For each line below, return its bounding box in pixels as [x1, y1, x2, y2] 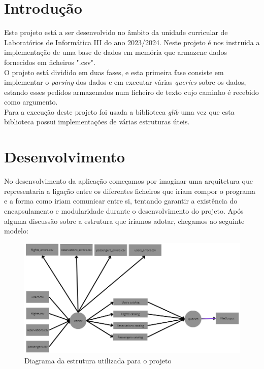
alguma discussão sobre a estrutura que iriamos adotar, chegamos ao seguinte [4, 215, 245, 226]
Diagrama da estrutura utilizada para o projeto [24, 355, 172, 365]
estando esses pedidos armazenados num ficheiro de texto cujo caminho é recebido [4, 86, 259, 97]
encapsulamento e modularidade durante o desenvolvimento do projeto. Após [4, 205, 244, 216]
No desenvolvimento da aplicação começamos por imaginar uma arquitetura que [4, 176, 253, 186]
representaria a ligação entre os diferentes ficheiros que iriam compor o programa [4, 185, 255, 196]
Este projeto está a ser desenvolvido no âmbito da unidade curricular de [4, 27, 228, 38]
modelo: [4, 225, 28, 236]
